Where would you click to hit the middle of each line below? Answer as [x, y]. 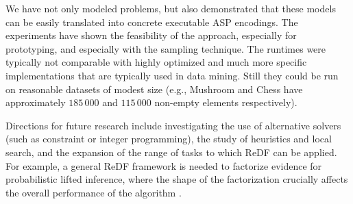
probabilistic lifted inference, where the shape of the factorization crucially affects [177, 179]
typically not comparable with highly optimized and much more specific [156, 62]
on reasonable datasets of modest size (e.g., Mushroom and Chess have [154, 89]
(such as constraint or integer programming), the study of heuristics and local [169, 139]
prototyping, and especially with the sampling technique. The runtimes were [166, 48]
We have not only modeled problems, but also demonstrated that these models [171, 8]
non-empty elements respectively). [226, 102]
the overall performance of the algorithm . [94, 192]
